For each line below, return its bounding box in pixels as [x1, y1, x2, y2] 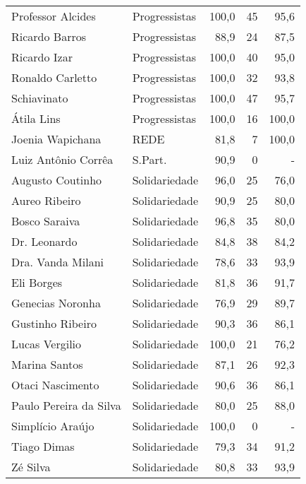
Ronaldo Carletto [11, 69, 97, 85]
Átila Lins [11, 110, 61, 126]
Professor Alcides [11, 8, 96, 24]
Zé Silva [11, 459, 51, 475]
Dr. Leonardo [11, 233, 78, 249]
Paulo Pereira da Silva [11, 397, 121, 413]
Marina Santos [11, 356, 83, 372]
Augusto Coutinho [11, 172, 102, 188]
